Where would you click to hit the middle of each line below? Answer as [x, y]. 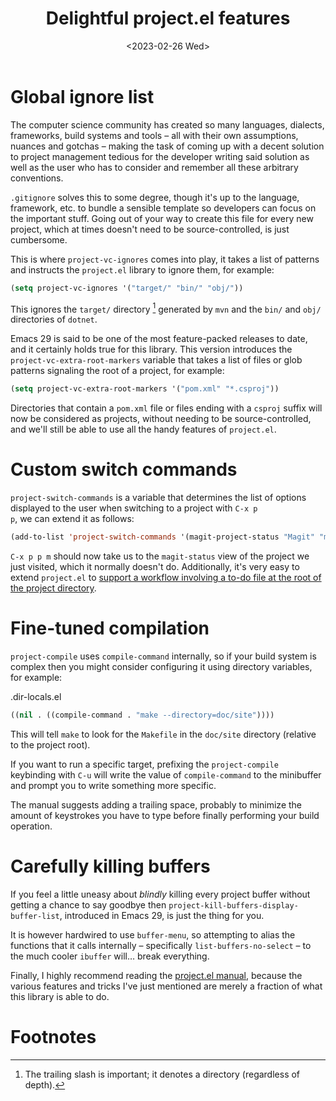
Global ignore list [82, 96]
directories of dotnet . [54, 319]
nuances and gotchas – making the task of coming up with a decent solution [167, 146]
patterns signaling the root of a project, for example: [117, 371]
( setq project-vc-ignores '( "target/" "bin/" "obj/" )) [127, 288]
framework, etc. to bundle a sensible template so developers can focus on [163, 208]
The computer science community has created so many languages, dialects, [167, 124]
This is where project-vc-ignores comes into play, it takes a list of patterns [165, 259]
